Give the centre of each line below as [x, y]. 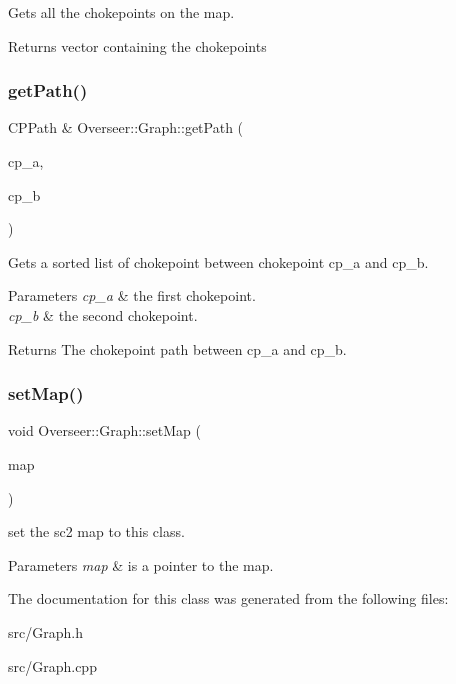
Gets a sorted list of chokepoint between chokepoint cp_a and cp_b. [218, 261]
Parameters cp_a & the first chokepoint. [132, 295]
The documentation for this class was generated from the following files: [228, 598]
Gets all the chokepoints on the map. [121, 12]
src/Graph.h [45, 631]
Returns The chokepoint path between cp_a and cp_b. [177, 348]
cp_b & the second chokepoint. [103, 314]
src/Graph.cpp [52, 665]
